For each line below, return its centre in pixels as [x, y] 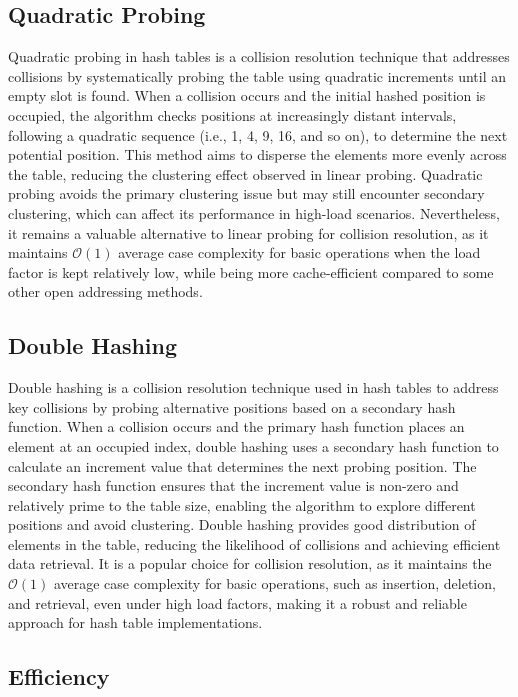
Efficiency [59, 676]
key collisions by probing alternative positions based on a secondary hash [232, 406]
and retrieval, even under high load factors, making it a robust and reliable [237, 602]
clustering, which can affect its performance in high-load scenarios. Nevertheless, [254, 212]
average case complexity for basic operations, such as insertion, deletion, [274, 583]
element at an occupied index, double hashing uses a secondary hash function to [253, 445]
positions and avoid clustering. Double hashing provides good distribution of [242, 524]
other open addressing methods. [105, 291]
